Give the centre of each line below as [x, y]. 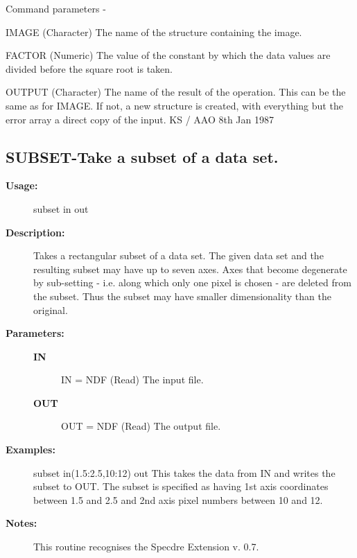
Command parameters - [56, 8]
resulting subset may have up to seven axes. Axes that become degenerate [190, 269]
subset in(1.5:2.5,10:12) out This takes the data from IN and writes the [184, 472]
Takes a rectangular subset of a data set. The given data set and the [178, 255]
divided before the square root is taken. [89, 68]
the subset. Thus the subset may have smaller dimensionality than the [182, 296]
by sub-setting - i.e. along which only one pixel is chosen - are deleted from [192, 282]
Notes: [21, 523]
